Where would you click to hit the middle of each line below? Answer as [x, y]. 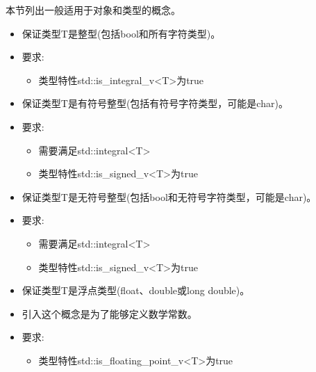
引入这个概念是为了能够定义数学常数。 [109, 313]
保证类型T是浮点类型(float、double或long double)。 [136, 290]
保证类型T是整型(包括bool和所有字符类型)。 [121, 33]
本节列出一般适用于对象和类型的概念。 [93, 10]
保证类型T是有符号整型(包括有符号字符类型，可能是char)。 [155, 103]
